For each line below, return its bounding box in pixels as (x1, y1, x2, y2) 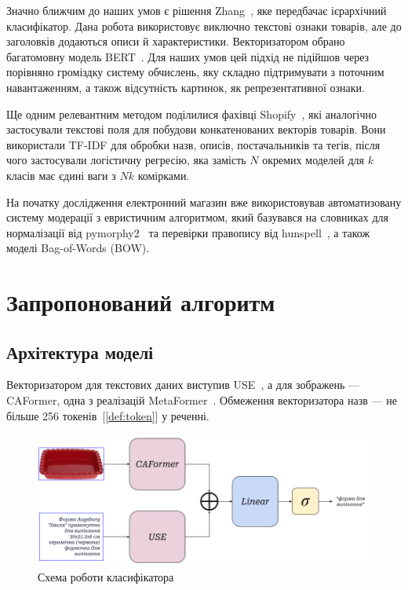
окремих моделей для (262, 152, 364, 168)
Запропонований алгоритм (6, 286, 275, 318)
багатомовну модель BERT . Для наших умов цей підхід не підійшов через (6, 48, 370, 64)
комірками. (137, 167, 190, 183)
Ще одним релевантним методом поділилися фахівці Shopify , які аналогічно (6, 105, 377, 122)
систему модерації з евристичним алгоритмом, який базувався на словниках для (6, 209, 389, 225)
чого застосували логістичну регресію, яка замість (6, 152, 246, 168)
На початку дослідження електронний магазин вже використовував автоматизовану (6, 193, 402, 210)
